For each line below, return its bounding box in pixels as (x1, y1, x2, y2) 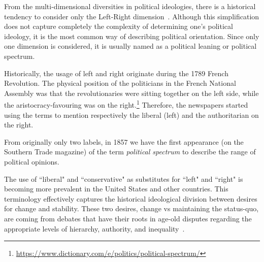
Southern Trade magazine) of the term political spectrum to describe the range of (4, 146, 256, 157)
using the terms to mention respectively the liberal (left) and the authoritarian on (4, 109, 259, 120)
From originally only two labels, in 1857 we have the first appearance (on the (4, 136, 244, 147)
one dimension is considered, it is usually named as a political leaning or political (4, 41, 257, 51)
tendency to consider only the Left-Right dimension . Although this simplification (4, 11, 259, 21)
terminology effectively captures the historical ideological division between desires (4, 193, 257, 204)
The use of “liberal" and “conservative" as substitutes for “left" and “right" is (4, 173, 243, 184)
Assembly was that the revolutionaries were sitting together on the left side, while (4, 87, 259, 98)
